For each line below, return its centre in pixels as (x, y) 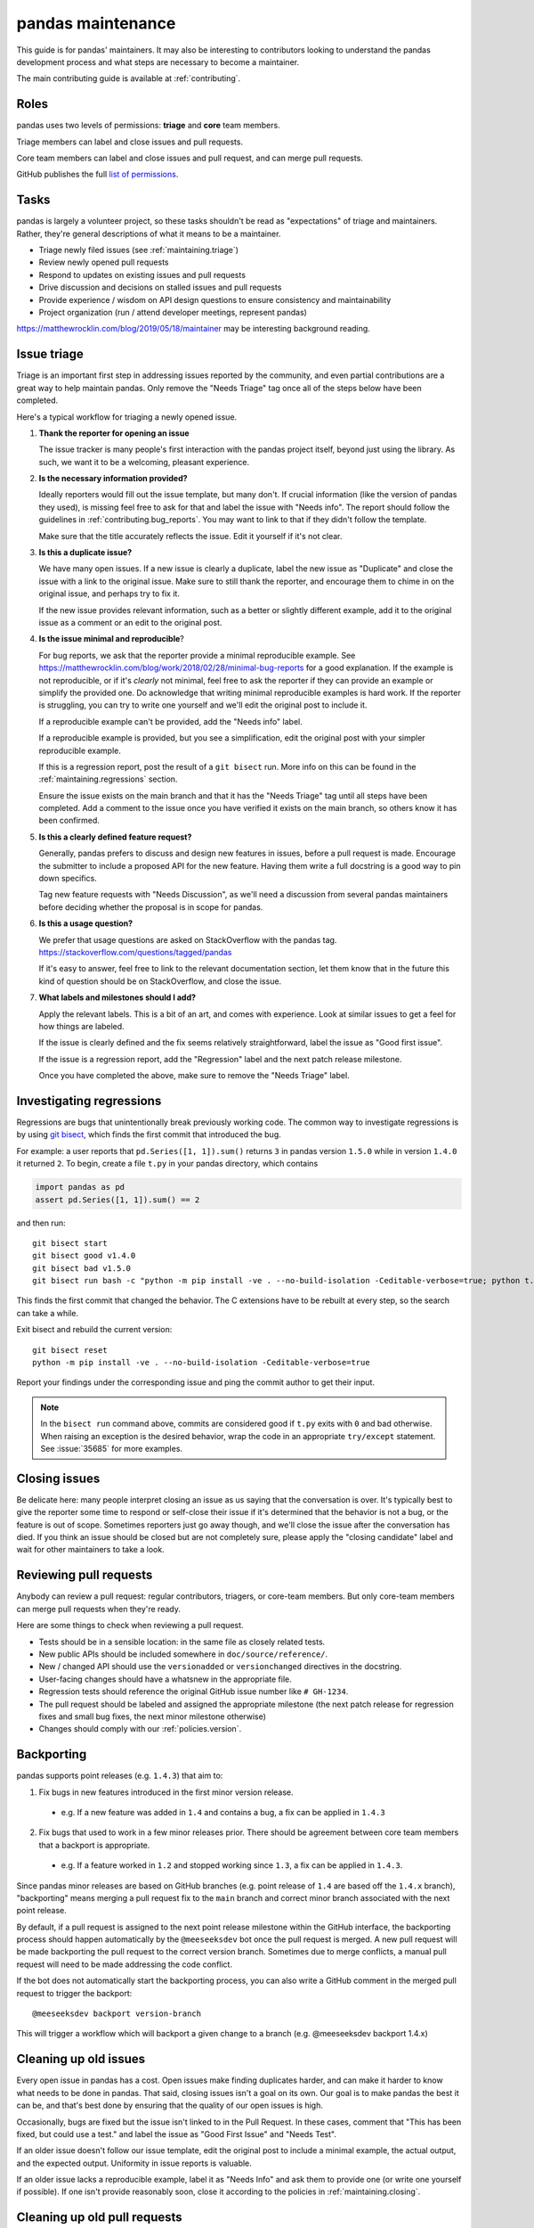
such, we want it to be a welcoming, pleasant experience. (144, 462)
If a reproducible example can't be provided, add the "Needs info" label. (170, 721)
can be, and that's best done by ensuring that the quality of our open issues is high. (170, 2105)
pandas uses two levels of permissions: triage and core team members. (148, 126)
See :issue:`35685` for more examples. (111, 1449)
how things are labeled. (81, 1026)
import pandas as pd (80, 1187)
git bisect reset (70, 1350)
